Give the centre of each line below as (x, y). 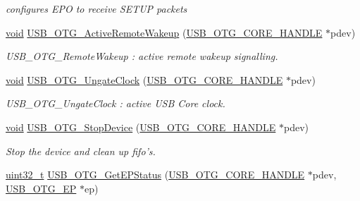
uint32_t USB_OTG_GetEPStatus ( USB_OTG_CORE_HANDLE (155, 175)
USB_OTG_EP (41, 188)
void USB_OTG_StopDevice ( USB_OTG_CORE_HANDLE (141, 127)
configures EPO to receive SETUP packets (97, 8)
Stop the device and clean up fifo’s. (81, 151)
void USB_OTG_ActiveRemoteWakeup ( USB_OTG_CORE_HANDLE (164, 32)
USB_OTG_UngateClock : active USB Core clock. (116, 103)
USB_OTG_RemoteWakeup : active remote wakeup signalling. (142, 56)
